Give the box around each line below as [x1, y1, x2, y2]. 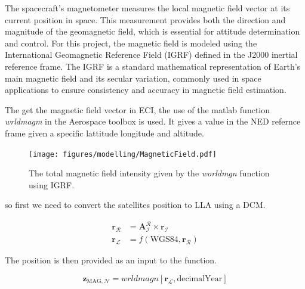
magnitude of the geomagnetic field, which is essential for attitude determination [5, 25, 300, 38]
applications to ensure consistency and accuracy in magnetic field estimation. [5, 83, 286, 96]
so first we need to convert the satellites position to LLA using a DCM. [5, 198, 266, 211]
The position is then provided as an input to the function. [5, 254, 217, 266]
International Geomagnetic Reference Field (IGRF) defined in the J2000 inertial [5, 48, 298, 61]
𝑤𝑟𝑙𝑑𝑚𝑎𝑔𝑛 [121, 274, 159, 283]
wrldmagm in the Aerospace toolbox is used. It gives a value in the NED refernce [5, 115, 301, 128]
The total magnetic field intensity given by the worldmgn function [29, 167, 270, 179]
